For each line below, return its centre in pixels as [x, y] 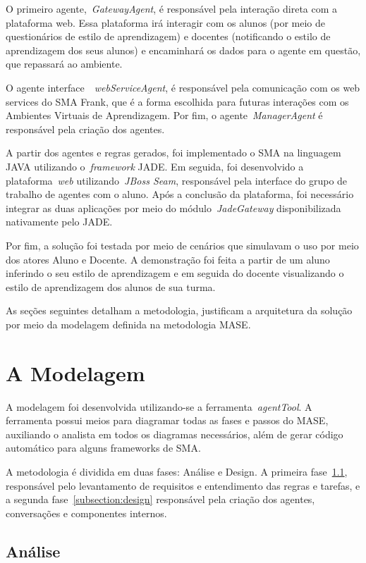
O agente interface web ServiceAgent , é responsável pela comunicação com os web [183, 87]
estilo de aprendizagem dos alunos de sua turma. [111, 286]
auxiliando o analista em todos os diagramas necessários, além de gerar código [175, 434]
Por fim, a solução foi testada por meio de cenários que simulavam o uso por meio [182, 245]
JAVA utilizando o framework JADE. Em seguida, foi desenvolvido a [155, 166]
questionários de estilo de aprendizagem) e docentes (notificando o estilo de [168, 36]
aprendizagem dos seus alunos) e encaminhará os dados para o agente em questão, [183, 50]
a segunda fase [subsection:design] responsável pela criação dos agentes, [160, 499]
